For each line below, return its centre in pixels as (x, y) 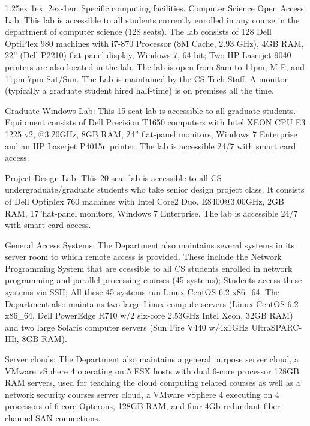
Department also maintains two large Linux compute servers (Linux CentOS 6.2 (152, 303)
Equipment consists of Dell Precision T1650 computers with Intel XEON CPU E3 (155, 122)
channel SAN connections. (53, 418)
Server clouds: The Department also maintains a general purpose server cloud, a (152, 359)
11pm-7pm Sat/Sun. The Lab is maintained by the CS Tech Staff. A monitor (147, 78)
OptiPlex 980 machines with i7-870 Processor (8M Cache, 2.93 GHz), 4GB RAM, (154, 43)
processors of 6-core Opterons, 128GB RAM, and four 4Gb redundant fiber (143, 406)
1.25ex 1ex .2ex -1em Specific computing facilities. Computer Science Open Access (154, 8)
